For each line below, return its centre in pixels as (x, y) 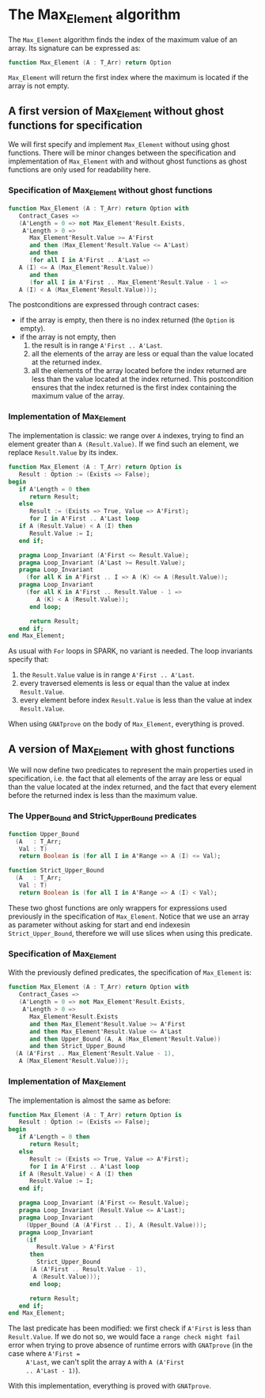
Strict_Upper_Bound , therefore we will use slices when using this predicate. (131, 933)
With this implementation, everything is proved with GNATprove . (110, 1386)
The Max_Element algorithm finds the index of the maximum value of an (123, 39)
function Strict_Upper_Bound (56, 871)
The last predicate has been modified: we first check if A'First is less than (130, 1328)
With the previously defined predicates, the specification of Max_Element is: (130, 972)
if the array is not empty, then (68, 337)
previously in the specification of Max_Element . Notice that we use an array (129, 916)
